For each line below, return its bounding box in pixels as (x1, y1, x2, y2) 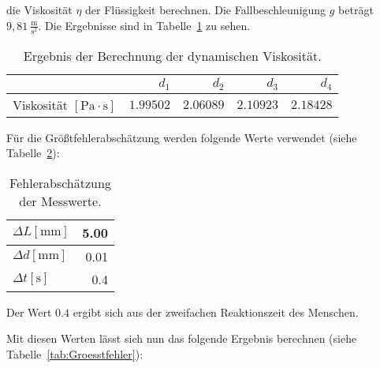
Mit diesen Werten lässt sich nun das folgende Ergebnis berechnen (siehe (6, 330, 357, 347)
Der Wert (6, 303, 52, 320)
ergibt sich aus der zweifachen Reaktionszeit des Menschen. (73, 303, 359, 320)
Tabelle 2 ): (6, 145, 60, 161)
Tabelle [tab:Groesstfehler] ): (6, 346, 143, 362)
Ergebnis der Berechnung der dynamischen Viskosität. (23, 46, 322, 65)
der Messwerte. (19, 191, 102, 210)
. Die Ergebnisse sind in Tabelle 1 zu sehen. (38, 17, 251, 33)
